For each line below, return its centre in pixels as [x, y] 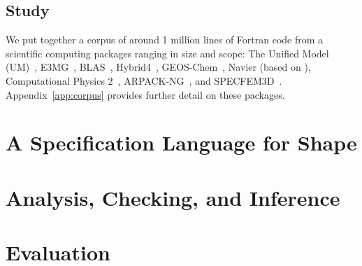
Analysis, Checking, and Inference [173, 197]
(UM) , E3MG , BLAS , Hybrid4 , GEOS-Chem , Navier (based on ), [158, 67]
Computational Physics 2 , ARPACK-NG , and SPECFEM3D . [144, 80]
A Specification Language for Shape [181, 142]
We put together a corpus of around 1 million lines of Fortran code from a [165, 40]
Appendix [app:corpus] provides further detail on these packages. [145, 94]
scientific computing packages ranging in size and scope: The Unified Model [167, 53]
